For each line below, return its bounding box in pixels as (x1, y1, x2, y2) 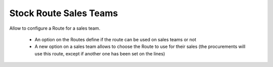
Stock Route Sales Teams (9, 8, 118, 19)
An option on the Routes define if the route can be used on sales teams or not (34, 36, 197, 42)
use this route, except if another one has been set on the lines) (34, 50, 165, 56)
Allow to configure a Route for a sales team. (9, 25, 101, 31)
